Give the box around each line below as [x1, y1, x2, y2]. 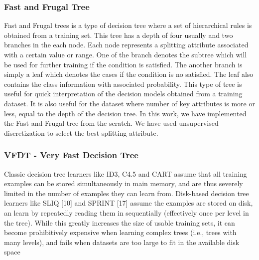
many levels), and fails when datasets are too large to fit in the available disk [4, 237, 240, 247]
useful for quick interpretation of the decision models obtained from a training [4, 88, 243, 99]
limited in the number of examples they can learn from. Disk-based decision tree [4, 188, 249, 198]
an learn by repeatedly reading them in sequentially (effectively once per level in [4, 207, 249, 218]
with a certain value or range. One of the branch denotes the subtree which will [4, 49, 247, 59]
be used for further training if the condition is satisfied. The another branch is [4, 59, 243, 69]
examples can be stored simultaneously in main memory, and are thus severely [4, 178, 243, 189]
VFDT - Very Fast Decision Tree [4, 149, 138, 161]
